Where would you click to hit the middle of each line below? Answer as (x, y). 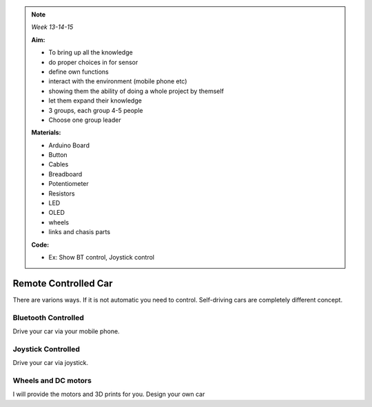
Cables (59, 165)
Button (58, 155)
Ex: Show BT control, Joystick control (102, 257)
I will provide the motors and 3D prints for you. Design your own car (109, 394)
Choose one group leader (85, 120)
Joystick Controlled (46, 349)
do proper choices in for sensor (93, 62)
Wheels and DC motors (52, 380)
